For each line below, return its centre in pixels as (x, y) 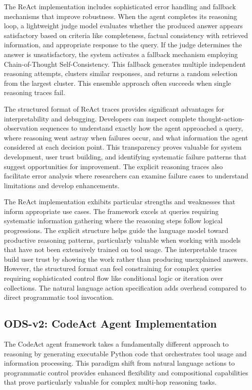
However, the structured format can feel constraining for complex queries (113, 268)
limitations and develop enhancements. (62, 185)
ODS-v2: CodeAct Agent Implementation (110, 323)
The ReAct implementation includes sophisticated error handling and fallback (120, 6)
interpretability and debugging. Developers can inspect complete (100, 118)
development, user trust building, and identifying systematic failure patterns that (125, 156)
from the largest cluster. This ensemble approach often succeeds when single (117, 83)
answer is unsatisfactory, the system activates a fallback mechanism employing (121, 54)
